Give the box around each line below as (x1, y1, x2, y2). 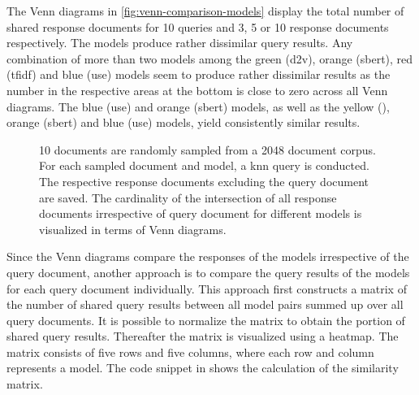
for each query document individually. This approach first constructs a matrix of (6, 280, 407, 297)
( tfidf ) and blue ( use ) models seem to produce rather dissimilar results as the (6, 66, 391, 83)
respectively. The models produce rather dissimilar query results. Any (6, 34, 353, 51)
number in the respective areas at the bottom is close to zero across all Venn (6, 81, 388, 98)
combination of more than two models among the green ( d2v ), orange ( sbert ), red (6, 50, 413, 67)
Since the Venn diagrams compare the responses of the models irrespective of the (6, 248, 409, 265)
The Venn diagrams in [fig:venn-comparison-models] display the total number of (6, 2, 404, 19)
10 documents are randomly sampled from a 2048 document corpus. (39, 141, 376, 158)
